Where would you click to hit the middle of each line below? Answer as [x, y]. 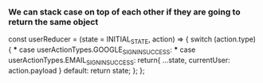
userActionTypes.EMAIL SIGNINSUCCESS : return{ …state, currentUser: [119, 61]
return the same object [53, 22]
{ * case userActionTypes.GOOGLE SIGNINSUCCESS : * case [102, 50]
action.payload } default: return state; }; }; [77, 70]
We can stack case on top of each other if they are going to [124, 12]
